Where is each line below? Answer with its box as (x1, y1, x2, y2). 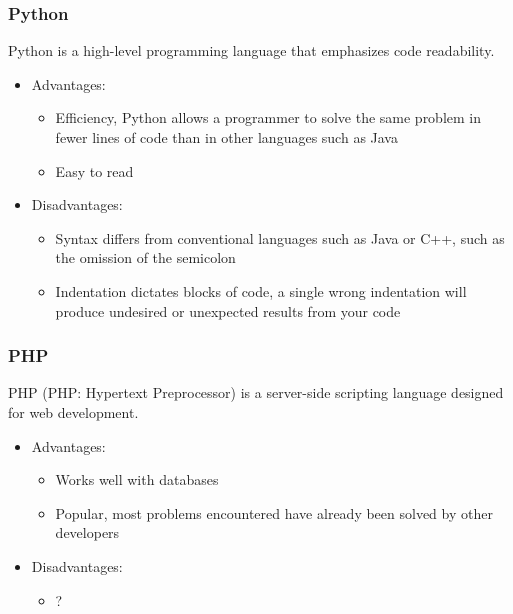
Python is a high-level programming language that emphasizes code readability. (8, 40, 495, 61)
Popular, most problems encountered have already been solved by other (55, 502, 493, 523)
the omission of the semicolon (55, 247, 236, 268)
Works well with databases (55, 469, 219, 490)
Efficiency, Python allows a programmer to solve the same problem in (55, 107, 482, 128)
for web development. (8, 401, 139, 422)
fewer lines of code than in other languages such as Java (55, 127, 398, 147)
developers (55, 522, 120, 543)
